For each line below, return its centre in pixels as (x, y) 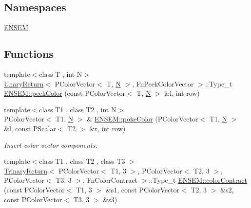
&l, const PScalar (30, 128)
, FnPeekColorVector (163, 83)
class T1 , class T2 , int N (78, 109)
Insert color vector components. (51, 145)
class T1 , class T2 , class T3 (82, 161)
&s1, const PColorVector (143, 189)
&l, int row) (182, 93)
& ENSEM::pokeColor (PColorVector (143, 119)
